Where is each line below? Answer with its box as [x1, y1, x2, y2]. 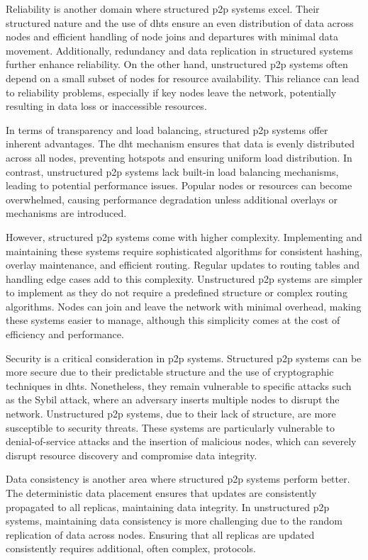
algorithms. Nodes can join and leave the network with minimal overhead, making [6, 298, 362, 313]
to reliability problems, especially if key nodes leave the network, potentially [6, 84, 337, 99]
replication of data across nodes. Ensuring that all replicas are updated [6, 527, 315, 542]
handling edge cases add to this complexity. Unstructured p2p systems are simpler [6, 271, 363, 286]
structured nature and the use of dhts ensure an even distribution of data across [6, 15, 354, 30]
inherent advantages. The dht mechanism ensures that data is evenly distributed [6, 136, 355, 151]
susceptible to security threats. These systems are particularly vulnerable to [6, 420, 335, 435]
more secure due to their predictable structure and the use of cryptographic [6, 364, 334, 379]
